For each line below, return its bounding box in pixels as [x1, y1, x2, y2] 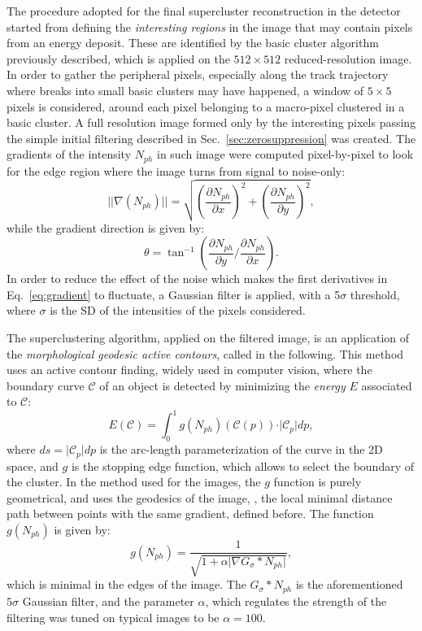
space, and [7, 457, 59, 474]
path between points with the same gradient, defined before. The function [7, 505, 374, 522]
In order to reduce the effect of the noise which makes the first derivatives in [7, 270, 388, 287]
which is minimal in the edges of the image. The [7, 576, 246, 593]
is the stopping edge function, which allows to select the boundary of [71, 457, 415, 474]
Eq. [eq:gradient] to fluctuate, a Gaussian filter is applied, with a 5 [7, 285, 341, 302]
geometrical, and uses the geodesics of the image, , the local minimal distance [7, 489, 393, 506]
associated [361, 376, 412, 394]
